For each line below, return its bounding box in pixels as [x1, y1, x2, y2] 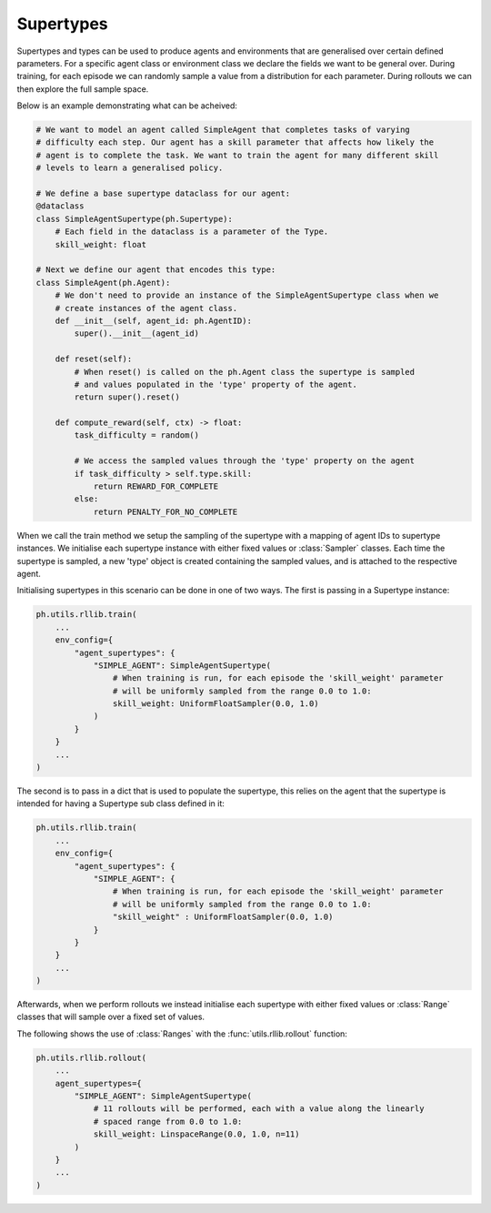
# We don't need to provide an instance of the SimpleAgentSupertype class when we [55, 290, 439, 300]
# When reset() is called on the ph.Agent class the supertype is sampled [74, 367, 416, 377]
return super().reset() [74, 392, 181, 402]
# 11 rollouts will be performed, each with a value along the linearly [93, 1104, 425, 1114]
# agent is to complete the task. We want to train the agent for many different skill [35, 150, 439, 160]
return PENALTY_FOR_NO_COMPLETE [93, 506, 238, 517]
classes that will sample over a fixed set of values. [16, 1011, 205, 1023]
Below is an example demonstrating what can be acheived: [16, 100, 238, 111]
